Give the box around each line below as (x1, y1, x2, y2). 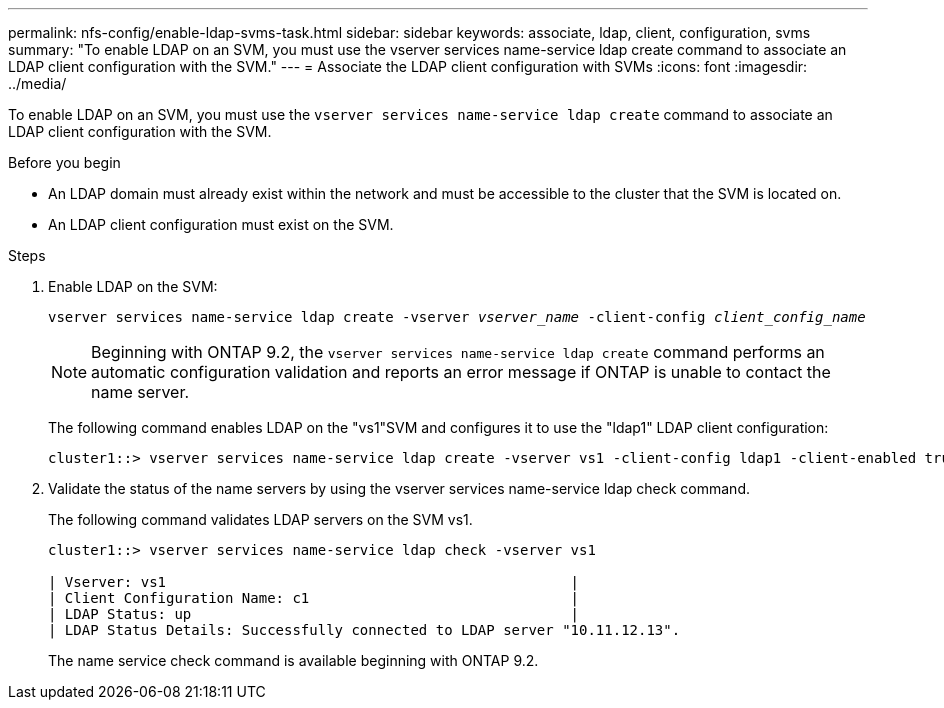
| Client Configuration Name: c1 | (48, 590, 580, 606)
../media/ (8, 75, 67, 92)
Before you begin (8, 154, 121, 171)
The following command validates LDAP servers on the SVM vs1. (48, 511, 473, 528)
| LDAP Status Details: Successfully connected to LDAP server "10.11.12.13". (48, 622, 681, 638)
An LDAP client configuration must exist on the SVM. (48, 216, 394, 233)
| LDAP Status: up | (48, 606, 580, 622)
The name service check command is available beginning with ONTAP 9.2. (48, 652, 539, 669)
